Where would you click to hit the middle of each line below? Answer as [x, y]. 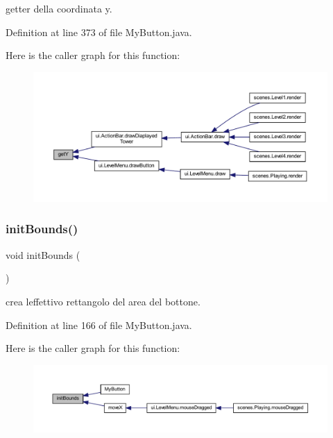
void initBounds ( [43, 254]
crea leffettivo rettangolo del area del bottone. [103, 301]
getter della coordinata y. [59, 8]
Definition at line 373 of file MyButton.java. [99, 32]
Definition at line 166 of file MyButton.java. [99, 325]
